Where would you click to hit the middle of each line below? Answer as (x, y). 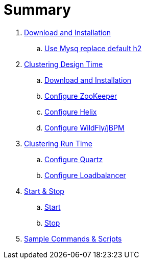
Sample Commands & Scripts (73, 238)
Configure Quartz (74, 159)
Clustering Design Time (64, 64)
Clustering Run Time (58, 143)
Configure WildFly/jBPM (84, 127)
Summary (37, 10)
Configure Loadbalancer (85, 175)
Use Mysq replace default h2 (93, 48)
